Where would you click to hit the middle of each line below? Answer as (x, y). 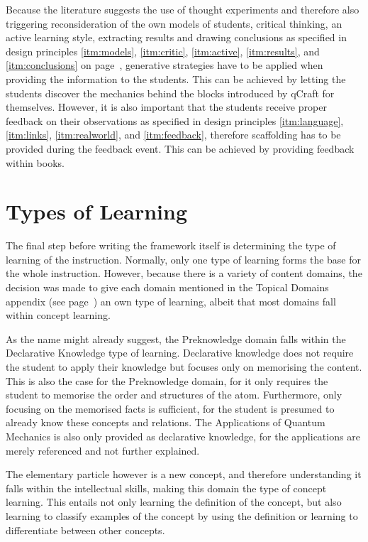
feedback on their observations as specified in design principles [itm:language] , (175, 120)
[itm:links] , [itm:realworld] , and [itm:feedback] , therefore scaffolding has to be (173, 135)
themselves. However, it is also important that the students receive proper (166, 107)
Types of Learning (97, 211)
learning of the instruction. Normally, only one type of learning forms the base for (184, 259)
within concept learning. (58, 315)
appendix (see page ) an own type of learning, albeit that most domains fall (171, 301)
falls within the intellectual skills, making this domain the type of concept (166, 488)
